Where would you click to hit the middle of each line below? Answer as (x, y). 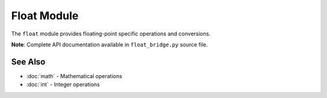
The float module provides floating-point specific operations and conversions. (111, 34)
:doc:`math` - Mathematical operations (74, 76)
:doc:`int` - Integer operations (63, 85)
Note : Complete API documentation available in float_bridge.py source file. (110, 44)
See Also (28, 62)
